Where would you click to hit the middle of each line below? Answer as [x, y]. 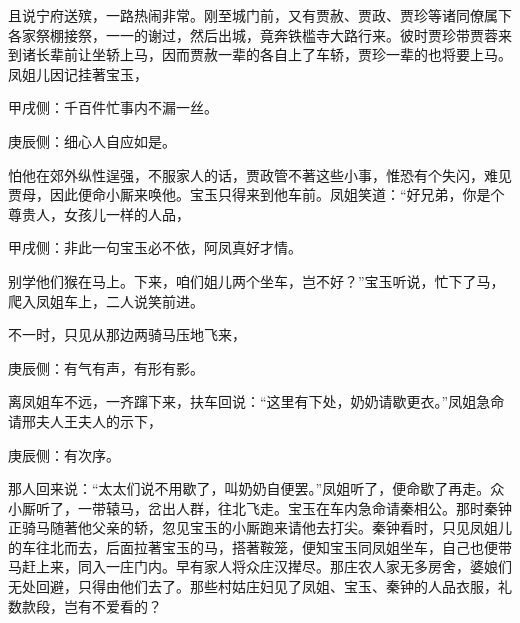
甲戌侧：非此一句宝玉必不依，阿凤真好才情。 [155, 247]
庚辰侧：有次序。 [64, 454]
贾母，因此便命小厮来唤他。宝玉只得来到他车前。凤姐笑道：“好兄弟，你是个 [256, 194]
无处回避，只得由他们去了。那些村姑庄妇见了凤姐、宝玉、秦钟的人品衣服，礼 [260, 586]
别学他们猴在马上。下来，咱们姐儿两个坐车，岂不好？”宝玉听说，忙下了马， [256, 280]
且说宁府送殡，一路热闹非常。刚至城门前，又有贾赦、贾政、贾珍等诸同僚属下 [260, 15]
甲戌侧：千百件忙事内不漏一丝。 [113, 107]
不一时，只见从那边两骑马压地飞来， [127, 334]
